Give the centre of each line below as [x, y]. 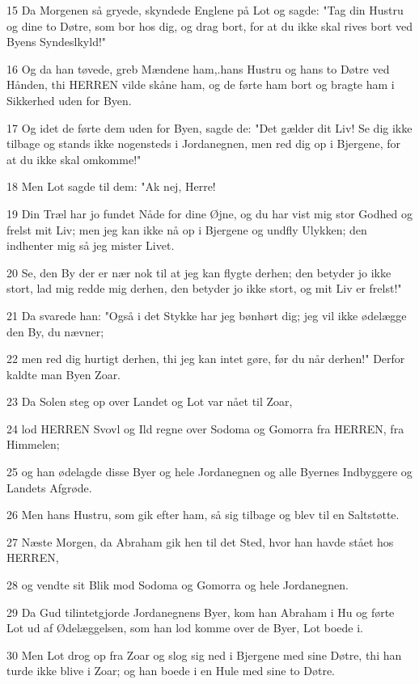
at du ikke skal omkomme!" [74, 159]
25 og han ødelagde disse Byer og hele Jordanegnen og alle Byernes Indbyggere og [209, 472]
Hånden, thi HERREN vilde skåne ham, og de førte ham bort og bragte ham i [201, 84]
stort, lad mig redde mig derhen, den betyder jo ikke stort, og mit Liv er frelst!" [204, 288]
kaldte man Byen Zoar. [64, 374]
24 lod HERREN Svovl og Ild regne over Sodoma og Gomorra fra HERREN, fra [205, 428]
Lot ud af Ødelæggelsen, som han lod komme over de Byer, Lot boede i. [185, 628]
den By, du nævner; [55, 331]
